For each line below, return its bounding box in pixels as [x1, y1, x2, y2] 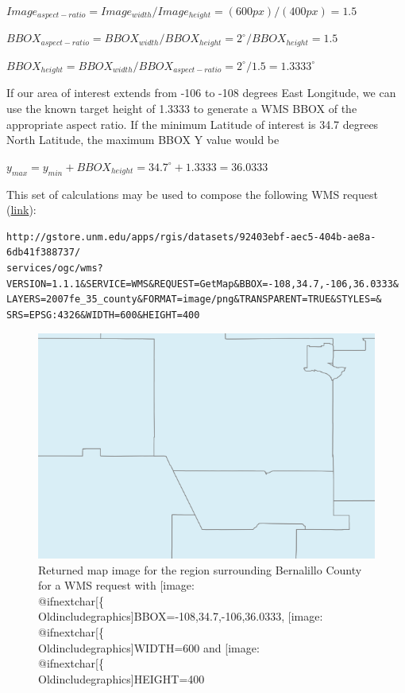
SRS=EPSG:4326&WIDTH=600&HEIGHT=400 [6, 309, 200, 321]
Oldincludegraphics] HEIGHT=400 [38, 670, 205, 687]
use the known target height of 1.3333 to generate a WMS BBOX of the [6, 99, 357, 116]
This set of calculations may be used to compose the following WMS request [6, 185, 378, 202]
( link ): [6, 201, 37, 218]
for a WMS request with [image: [38, 577, 195, 594]
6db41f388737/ [6, 247, 81, 259]
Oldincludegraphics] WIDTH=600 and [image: [38, 639, 260, 656]
